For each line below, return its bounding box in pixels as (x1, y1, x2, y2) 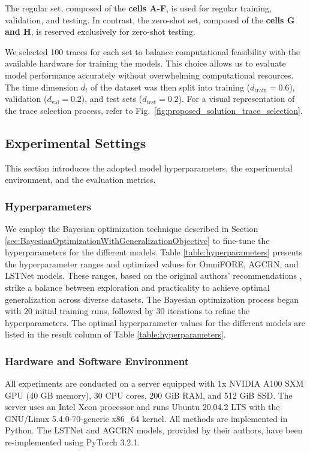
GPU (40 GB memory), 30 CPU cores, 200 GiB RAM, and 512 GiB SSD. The (5, 388, 293, 401)
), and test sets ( (81, 92, 143, 105)
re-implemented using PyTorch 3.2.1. (5, 436, 140, 448)
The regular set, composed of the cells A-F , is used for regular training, (5, 2, 272, 14)
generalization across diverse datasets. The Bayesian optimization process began (5, 293, 299, 305)
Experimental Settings (5, 133, 146, 152)
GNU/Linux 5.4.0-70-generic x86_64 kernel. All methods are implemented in (5, 412, 288, 424)
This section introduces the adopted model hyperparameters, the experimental (5, 161, 293, 174)
